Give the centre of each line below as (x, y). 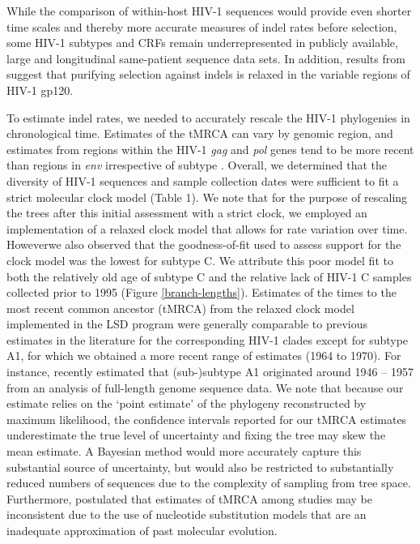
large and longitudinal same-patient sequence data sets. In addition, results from (206, 58)
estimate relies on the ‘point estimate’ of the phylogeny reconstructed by (187, 403)
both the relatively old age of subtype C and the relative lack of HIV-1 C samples (209, 276)
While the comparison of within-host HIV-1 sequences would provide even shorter (209, 11)
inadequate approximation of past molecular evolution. (142, 530)
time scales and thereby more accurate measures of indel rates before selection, (202, 26)
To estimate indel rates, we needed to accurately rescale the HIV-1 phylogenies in (208, 117)
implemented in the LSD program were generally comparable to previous (187, 324)
